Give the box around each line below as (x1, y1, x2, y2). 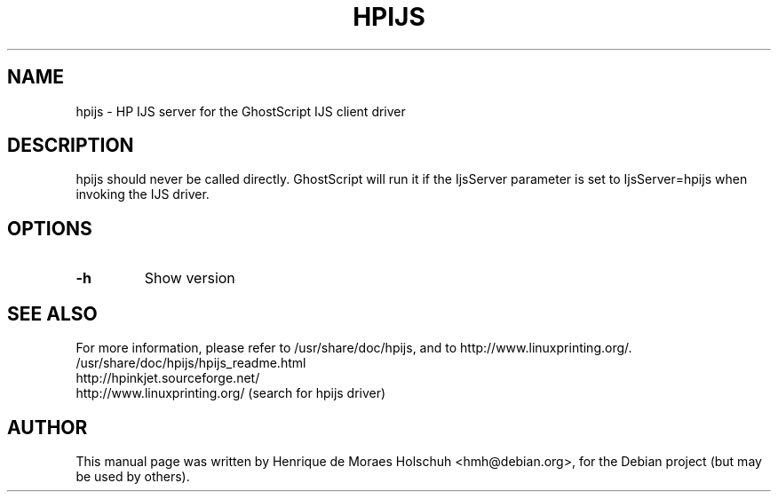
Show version (144, 269, 235, 288)
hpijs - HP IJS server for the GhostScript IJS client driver (75, 103, 406, 119)
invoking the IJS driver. (75, 186, 210, 202)
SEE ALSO (7, 302, 98, 325)
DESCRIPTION (7, 134, 134, 157)
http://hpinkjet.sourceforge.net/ (75, 370, 260, 386)
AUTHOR (7, 416, 88, 439)
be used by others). (75, 468, 190, 484)
